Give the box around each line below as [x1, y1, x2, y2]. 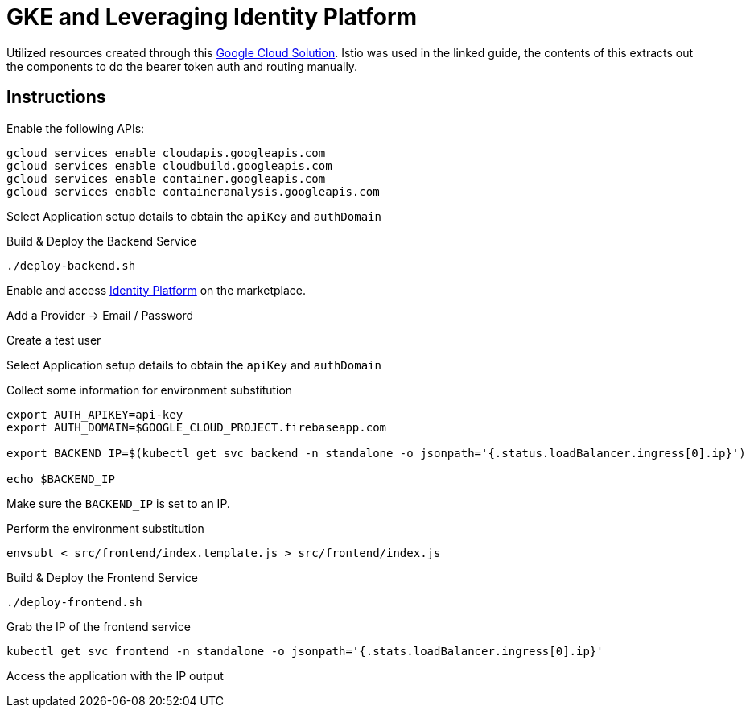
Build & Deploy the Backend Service [6, 233, 197, 248]
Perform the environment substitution [6, 521, 204, 535]
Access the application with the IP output [6, 668, 224, 683]
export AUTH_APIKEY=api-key [6, 407, 183, 421]
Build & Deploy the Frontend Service [6, 570, 198, 584]
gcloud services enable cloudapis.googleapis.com [6, 146, 326, 159]
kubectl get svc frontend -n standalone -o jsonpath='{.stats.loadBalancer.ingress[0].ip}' [6, 644, 604, 658]
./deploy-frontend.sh [6, 595, 142, 609]
